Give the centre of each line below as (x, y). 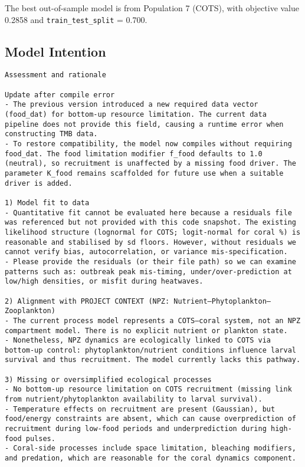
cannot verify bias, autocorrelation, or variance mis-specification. (146, 252)
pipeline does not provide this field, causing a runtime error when (144, 124)
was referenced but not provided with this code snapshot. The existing (150, 223)
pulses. (40, 438)
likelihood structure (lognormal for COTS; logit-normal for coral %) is (153, 232)
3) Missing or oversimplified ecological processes (108, 379)
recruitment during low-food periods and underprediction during (136, 429)
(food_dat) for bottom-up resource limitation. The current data (136, 115)
